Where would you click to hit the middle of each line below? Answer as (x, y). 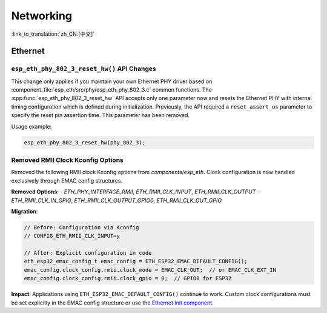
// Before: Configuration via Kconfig (81, 227)
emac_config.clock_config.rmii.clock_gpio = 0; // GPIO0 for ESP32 (128, 278)
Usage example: (31, 126)
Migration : (25, 211)
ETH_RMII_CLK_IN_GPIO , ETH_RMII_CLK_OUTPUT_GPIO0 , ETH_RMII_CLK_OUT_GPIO (117, 200)
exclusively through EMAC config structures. (67, 180)
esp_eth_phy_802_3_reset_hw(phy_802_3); (84, 142)
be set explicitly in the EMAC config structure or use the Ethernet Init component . (113, 303)
